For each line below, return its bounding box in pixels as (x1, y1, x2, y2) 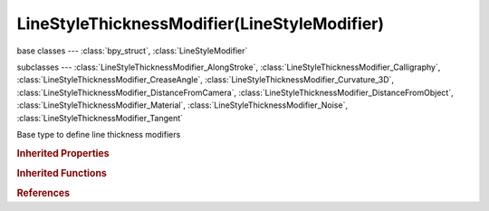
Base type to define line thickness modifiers (16, 129, 181, 139)
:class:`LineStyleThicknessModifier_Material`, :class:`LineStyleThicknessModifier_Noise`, (16, 100, 349, 110)
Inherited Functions (16, 167, 108, 179)
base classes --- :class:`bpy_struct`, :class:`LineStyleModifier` (16, 45, 248, 56)
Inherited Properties (16, 147, 110, 159)
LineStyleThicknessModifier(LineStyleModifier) (16, 14, 385, 34)
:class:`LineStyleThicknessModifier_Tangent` (16, 112, 184, 123)
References (16, 187, 71, 199)
